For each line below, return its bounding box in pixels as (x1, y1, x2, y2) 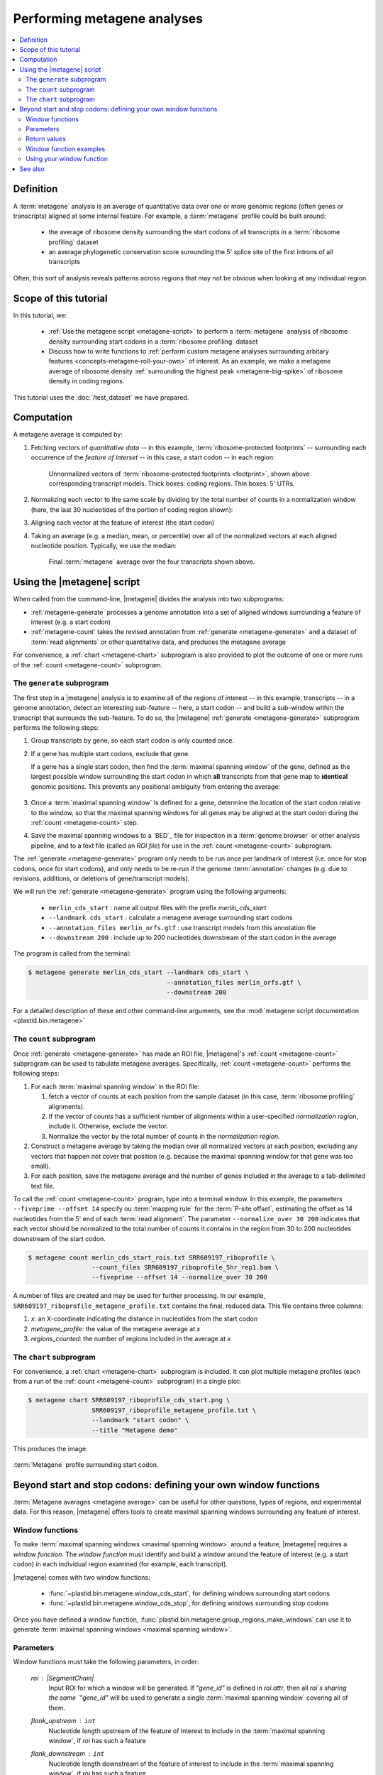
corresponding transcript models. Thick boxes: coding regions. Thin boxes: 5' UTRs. (48, 479, 295, 488)
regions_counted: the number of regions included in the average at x (30, 1334, 231, 1343)
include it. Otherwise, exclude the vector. (48, 1122, 168, 1130)
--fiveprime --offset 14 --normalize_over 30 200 (91, 1273, 268, 1282)
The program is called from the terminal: (13, 949, 131, 958)
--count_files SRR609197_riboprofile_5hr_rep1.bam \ (91, 1264, 279, 1271)
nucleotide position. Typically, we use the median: (30, 541, 177, 550)
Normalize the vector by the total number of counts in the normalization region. (48, 1132, 280, 1140)
